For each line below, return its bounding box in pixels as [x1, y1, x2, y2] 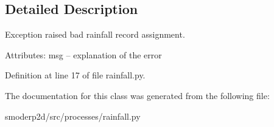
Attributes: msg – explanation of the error [5, 48, 162, 61]
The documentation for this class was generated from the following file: [5, 89, 270, 101]
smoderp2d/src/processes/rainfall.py [5, 109, 141, 122]
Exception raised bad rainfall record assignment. [5, 28, 185, 41]
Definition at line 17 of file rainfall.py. [5, 69, 146, 81]
